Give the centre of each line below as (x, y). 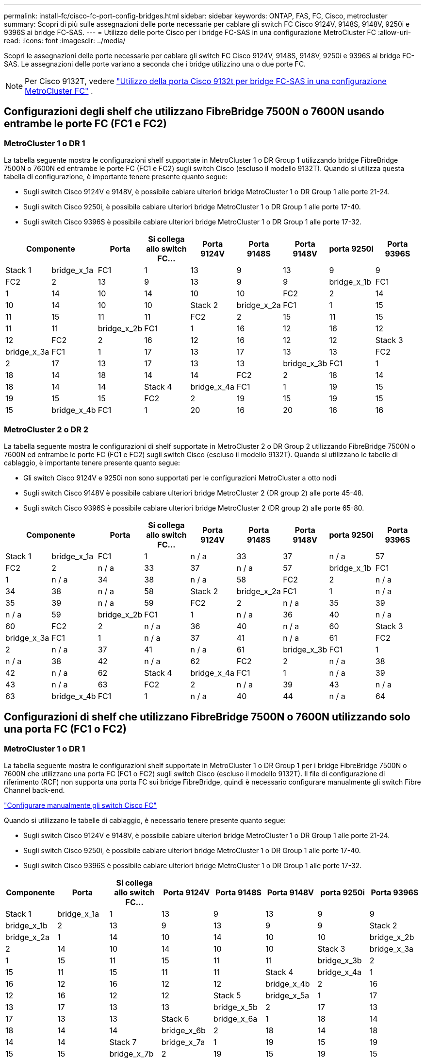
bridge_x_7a (183, 1042)
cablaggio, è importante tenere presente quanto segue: (92, 462)
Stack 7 (123, 1042)
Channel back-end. (34, 790)
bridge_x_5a (287, 996)
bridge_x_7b (131, 1054)
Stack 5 (227, 996)
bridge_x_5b (236, 1007)
